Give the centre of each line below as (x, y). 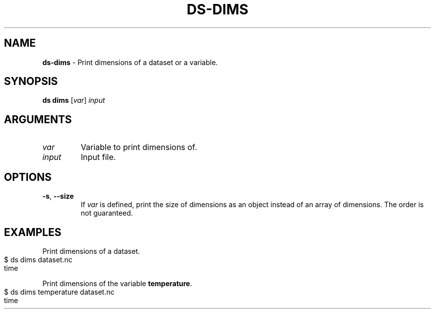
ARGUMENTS (38, 119)
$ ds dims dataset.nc (38, 259)
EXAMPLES (33, 232)
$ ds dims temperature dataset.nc (59, 292)
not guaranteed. (107, 213)
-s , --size (58, 196)
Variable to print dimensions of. (139, 147)
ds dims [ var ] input (74, 100)
